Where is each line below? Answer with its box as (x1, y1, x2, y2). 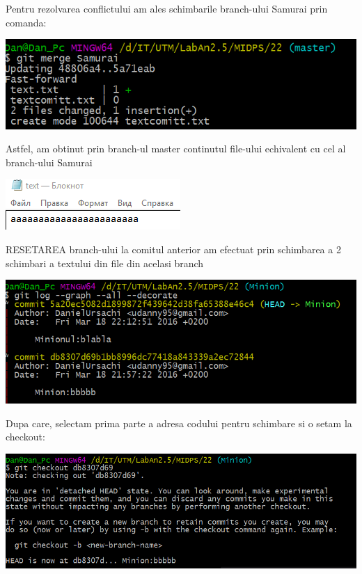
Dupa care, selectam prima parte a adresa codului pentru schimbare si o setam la (6, 415, 352, 430)
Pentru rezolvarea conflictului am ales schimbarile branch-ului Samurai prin (6, 1, 328, 15)
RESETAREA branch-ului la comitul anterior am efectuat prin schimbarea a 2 (6, 241, 341, 256)
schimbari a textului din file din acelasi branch (6, 255, 204, 270)
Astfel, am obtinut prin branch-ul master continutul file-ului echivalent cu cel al (6, 141, 346, 156)
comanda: (6, 15, 47, 29)
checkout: (6, 429, 45, 444)
